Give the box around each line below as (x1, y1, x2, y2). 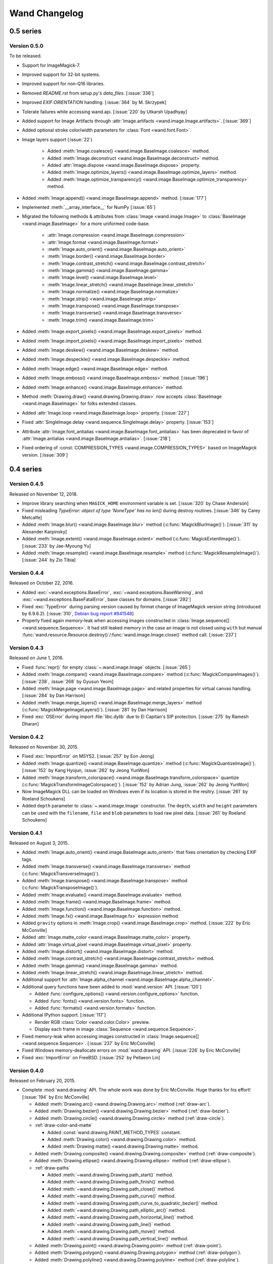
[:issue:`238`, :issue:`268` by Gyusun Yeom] (22, 678, 114, 685)
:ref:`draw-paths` (34, 1164, 70, 1170)
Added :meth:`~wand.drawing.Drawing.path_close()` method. (47, 1186, 175, 1192)
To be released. (9, 53, 42, 59)
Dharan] (22, 720, 39, 727)
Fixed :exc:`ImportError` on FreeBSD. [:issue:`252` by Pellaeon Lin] (22, 1054, 160, 1060)
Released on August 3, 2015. (9, 840, 69, 846)
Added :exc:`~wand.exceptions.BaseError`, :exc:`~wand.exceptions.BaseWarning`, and (22, 589, 203, 595)
